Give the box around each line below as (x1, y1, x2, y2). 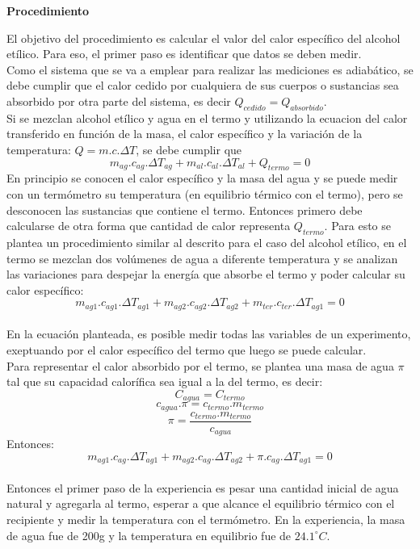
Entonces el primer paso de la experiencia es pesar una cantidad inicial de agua (6, 479, 399, 496)
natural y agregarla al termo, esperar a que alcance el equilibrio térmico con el (6, 495, 395, 512)
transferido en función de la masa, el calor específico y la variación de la (6, 125, 363, 142)
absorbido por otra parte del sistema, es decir (6, 92, 231, 109)
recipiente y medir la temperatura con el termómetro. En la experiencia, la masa (6, 510, 405, 527)
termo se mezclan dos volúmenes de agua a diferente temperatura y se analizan (6, 249, 398, 266)
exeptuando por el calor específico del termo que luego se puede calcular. (6, 341, 367, 358)
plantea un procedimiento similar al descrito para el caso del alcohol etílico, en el (6, 233, 407, 250)
